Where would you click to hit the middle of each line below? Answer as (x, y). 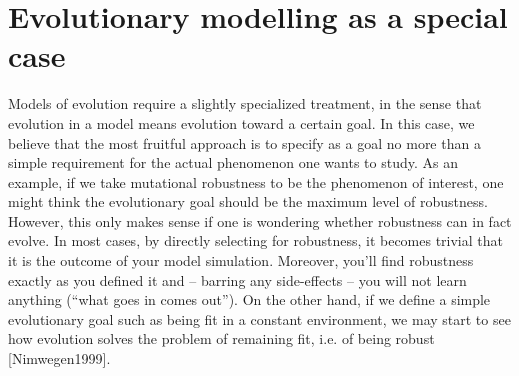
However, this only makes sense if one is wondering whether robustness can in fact (260, 220)
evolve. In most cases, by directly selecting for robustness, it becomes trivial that (255, 240)
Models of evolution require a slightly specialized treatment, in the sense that (245, 103)
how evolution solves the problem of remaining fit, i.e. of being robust (221, 338)
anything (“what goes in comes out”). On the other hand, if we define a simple (249, 299)
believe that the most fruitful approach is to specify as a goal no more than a (244, 142)
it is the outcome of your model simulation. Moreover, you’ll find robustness (241, 260)
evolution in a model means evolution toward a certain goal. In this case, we (241, 122)
